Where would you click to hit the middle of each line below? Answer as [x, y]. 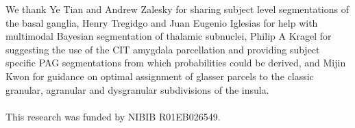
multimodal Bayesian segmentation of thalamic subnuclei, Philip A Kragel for [169, 36]
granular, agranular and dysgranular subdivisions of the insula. [137, 89]
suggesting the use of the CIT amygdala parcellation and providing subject [163, 49]
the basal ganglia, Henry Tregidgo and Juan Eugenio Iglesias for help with [162, 22]
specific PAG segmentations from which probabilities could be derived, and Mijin [176, 63]
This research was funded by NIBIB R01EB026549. [113, 116]
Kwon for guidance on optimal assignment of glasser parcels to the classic [160, 76]
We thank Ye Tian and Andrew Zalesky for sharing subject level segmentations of [177, 9]
